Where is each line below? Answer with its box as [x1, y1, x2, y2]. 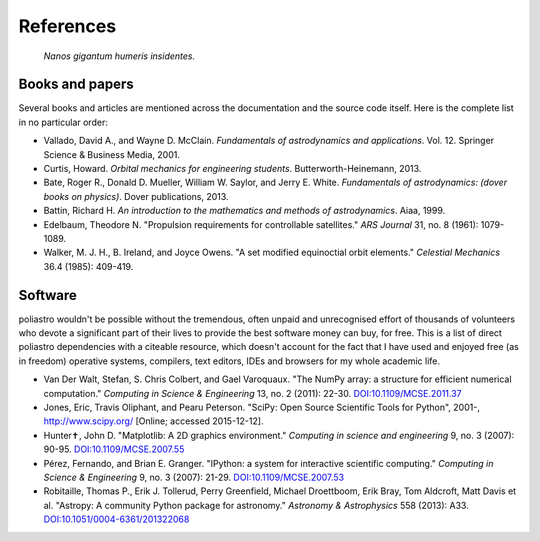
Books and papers [18, 76, 134, 93]
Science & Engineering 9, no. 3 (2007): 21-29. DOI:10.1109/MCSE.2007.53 [43, 471, 345, 483]
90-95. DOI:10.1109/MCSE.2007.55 [43, 443, 185, 455]
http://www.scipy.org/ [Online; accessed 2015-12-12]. [43, 415, 264, 427]
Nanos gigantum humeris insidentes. [43, 50, 195, 62]
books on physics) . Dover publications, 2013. [43, 190, 229, 202]
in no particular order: [18, 116, 109, 128]
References [18, 15, 117, 37]
